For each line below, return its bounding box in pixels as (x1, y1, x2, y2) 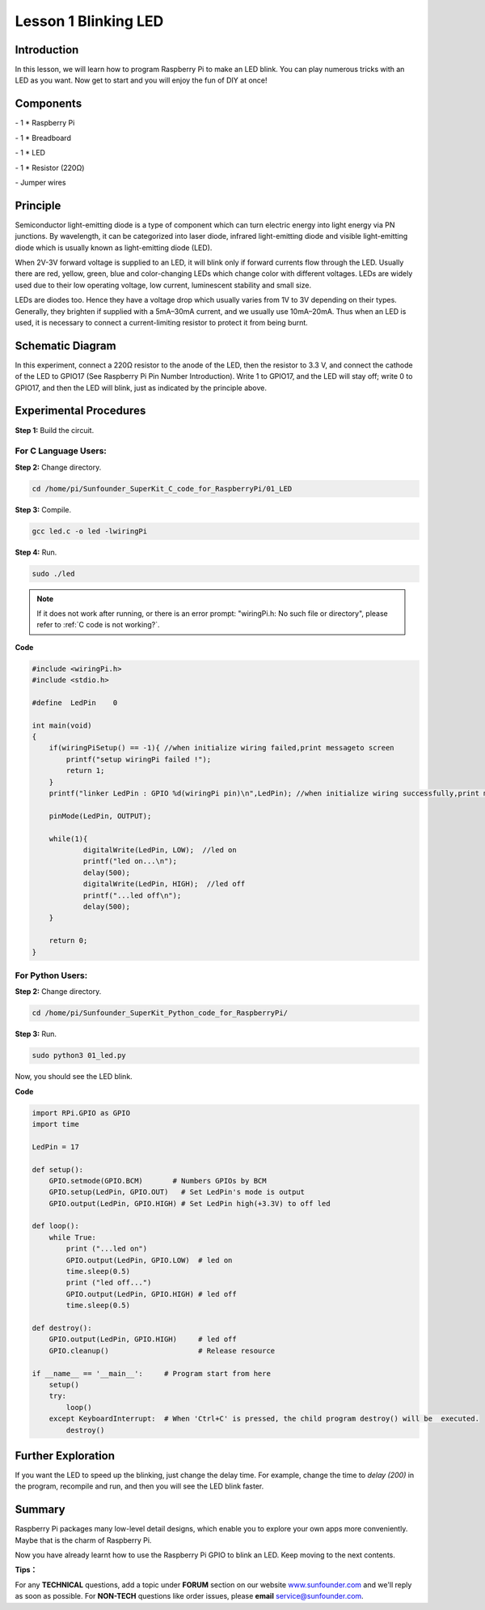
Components (15, 97, 82, 111)
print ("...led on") (65, 1244, 148, 1254)
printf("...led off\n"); (82, 890, 182, 900)
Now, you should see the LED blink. (15, 1072, 133, 1081)
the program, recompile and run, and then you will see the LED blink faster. (15, 1481, 264, 1491)
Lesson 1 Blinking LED (15, 12, 164, 30)
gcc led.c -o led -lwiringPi (32, 526, 148, 536)
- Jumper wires (15, 177, 66, 187)
